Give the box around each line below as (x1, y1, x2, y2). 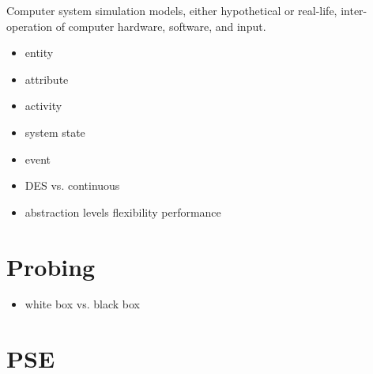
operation (6, 17, 53, 34)
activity (24, 97, 62, 114)
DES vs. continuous (24, 177, 120, 194)
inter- (341, 2, 367, 18)
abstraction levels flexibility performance (24, 203, 221, 220)
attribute (24, 70, 69, 87)
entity (24, 44, 54, 61)
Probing (6, 250, 96, 282)
